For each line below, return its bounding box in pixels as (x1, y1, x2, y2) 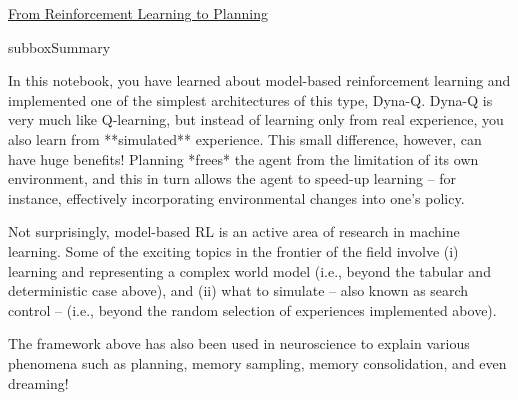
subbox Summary (8, 36, 111, 57)
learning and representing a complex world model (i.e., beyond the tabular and (8, 260, 491, 281)
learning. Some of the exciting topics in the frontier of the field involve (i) (8, 240, 459, 261)
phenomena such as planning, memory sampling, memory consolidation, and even (8, 352, 507, 373)
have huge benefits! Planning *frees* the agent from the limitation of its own (8, 148, 479, 169)
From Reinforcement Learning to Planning (8, 3, 268, 23)
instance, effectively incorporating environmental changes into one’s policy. (8, 187, 465, 208)
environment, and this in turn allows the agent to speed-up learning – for (8, 168, 457, 189)
